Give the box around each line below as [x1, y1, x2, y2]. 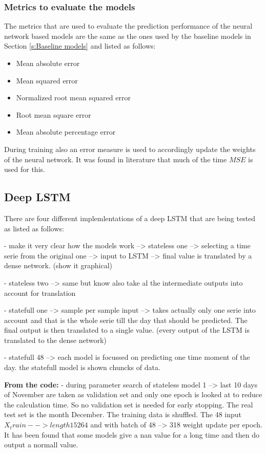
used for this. [4, 164, 45, 175]
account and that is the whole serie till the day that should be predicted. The [4, 314, 248, 325]
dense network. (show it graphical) [4, 260, 113, 271]
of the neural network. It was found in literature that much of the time [4, 154, 227, 164]
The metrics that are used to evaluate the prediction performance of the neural [4, 20, 253, 31]
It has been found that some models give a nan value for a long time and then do [4, 429, 260, 440]
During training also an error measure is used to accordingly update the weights [4, 143, 256, 154]
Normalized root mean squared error [16, 92, 131, 103]
